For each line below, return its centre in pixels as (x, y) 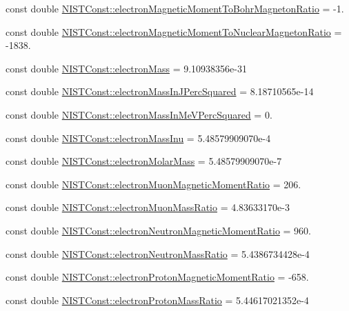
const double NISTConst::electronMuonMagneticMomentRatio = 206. (153, 184)
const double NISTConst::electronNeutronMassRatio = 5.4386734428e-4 (158, 253)
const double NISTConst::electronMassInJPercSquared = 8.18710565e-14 (160, 91)
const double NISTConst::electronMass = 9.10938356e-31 (126, 68)
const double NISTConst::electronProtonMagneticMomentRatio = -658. (157, 277)
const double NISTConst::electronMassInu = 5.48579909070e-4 (138, 138)
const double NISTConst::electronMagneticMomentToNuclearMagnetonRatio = (174, 31)
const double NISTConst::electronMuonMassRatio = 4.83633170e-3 (148, 207)
